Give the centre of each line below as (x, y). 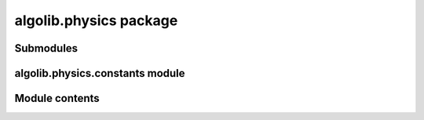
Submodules (46, 48)
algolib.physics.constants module (100, 73)
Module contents (57, 98)
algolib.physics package (96, 20)
